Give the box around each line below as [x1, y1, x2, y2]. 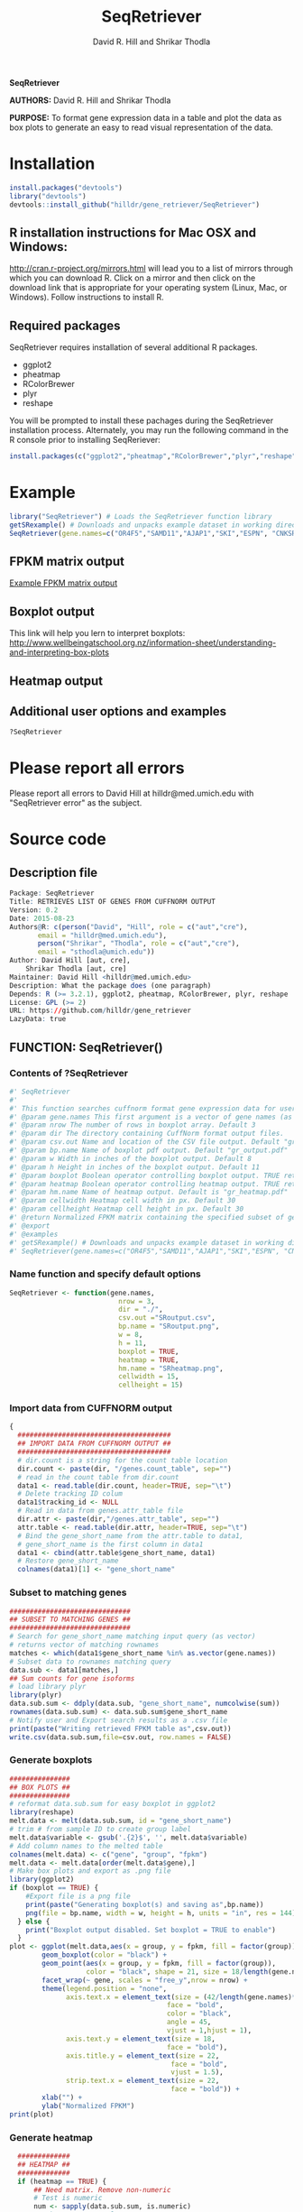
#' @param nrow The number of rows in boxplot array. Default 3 [9, 1120, 256, 1129]
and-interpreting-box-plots [9, 647, 110, 658]
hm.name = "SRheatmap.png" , [118, 1364, 224, 1373]
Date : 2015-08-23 [9, 914, 75, 923]
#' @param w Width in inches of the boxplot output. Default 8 [9, 1154, 252, 1163]
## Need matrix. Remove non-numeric [32, 2185, 171, 2194]
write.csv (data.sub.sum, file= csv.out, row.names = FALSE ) [9, 1732, 232, 1742]
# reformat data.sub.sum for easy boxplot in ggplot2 [9, 1800, 216, 1809]
